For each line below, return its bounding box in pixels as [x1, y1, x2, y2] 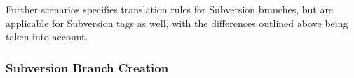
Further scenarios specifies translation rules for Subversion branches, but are [6, 2, 334, 16]
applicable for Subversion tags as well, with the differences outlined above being [6, 15, 348, 30]
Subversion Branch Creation [6, 58, 169, 76]
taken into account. [6, 29, 88, 44]
